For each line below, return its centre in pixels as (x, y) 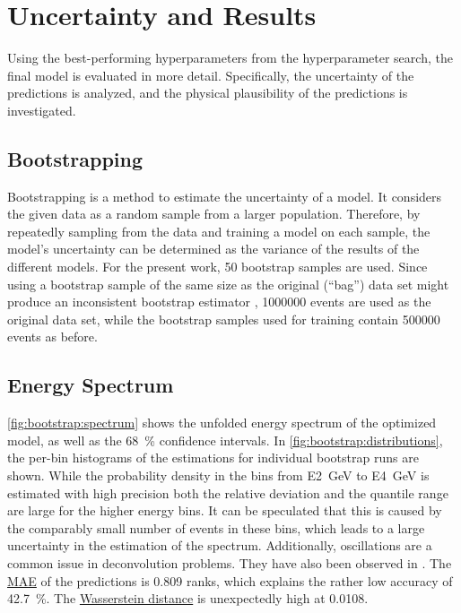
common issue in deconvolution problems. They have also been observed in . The (230, 563)
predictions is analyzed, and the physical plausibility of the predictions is (208, 93)
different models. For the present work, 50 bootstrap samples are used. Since (217, 267)
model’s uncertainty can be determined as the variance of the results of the (213, 249)
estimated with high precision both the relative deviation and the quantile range (228, 492)
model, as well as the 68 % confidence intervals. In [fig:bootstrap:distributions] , (225, 440)
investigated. (42, 110)
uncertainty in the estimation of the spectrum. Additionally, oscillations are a (220, 545)
